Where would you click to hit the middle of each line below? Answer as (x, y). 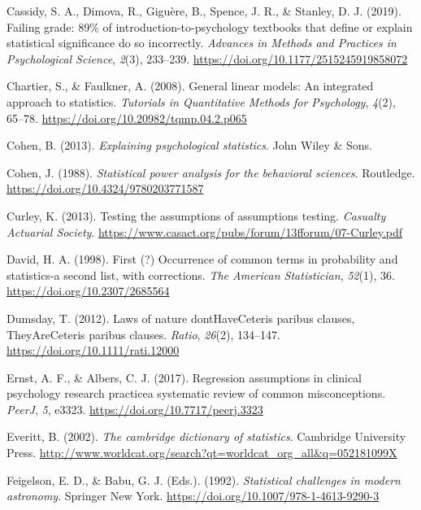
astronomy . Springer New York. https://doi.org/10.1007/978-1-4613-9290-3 (193, 496)
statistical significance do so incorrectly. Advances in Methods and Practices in (202, 43)
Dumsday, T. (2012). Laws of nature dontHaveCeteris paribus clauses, (181, 318)
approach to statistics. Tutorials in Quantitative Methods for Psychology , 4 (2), (201, 101)
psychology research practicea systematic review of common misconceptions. (196, 393)
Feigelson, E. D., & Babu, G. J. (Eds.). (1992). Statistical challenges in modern (204, 479)
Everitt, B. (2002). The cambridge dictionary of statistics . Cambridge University (206, 436)
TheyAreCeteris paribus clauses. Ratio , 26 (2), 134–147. (143, 334)
